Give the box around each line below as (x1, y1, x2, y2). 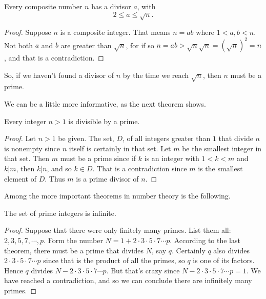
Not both (4, 39, 33, 50)
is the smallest (198, 163, 243, 173)
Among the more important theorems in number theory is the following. (4, 190, 231, 201)
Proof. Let (4, 133, 36, 144)
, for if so (126, 39, 154, 50)
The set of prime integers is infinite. (4, 207, 116, 218)
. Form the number (44, 234, 103, 245)
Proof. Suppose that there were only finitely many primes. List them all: (4, 225, 231, 235)
